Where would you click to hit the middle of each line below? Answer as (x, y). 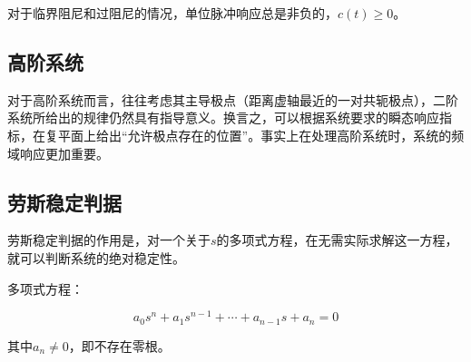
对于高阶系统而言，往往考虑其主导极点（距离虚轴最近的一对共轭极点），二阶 (233, 99)
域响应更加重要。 (58, 153)
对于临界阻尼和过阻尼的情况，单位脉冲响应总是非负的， (172, 13)
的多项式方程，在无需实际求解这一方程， (337, 240)
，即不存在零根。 (119, 345)
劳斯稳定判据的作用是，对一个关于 (109, 240)
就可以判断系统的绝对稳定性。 (96, 257)
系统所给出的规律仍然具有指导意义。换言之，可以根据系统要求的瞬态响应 (223, 117)
